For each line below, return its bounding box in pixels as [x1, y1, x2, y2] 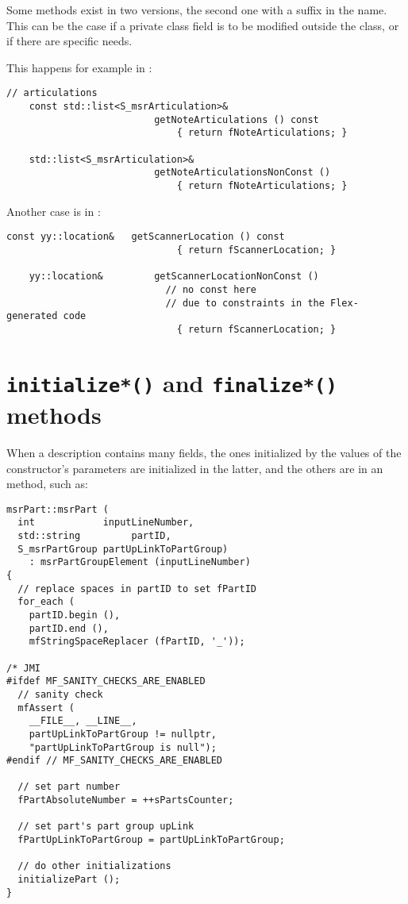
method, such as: [6, 475, 88, 492]
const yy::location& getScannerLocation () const [6, 231, 285, 243]
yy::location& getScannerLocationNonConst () [29, 271, 319, 283]
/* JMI [6, 662, 40, 674]
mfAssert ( [17, 702, 75, 714]
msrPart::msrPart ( [6, 503, 109, 515]
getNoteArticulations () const [154, 113, 319, 125]
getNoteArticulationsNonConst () [154, 167, 331, 179]
